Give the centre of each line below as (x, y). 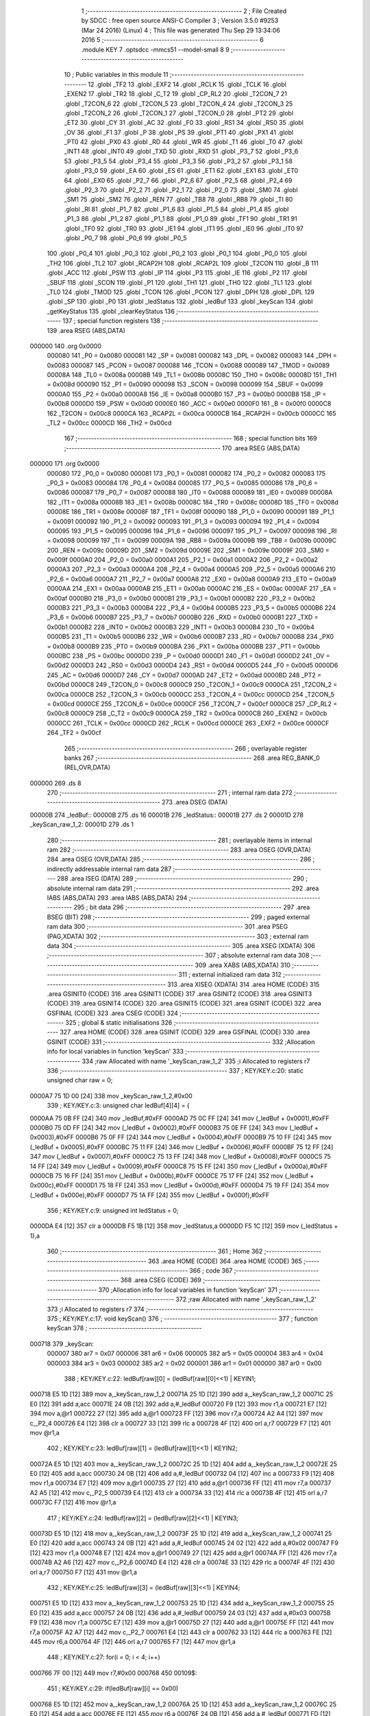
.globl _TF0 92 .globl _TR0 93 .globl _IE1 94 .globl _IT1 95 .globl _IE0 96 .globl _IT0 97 (184, 228)
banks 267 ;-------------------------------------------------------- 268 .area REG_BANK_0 (192, 758)
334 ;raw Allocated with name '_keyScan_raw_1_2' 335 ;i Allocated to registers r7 (196, 1061)
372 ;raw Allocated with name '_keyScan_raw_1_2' (246, 1299)
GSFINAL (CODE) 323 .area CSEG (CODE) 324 (112, 1013)
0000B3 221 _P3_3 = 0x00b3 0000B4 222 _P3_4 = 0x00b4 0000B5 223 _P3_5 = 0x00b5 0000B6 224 (191, 608)
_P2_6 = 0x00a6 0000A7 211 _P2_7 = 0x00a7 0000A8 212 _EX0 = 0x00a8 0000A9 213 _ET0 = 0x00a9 (192, 579)
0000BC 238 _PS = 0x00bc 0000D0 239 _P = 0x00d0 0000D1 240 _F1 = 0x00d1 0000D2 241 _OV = (188, 656)
